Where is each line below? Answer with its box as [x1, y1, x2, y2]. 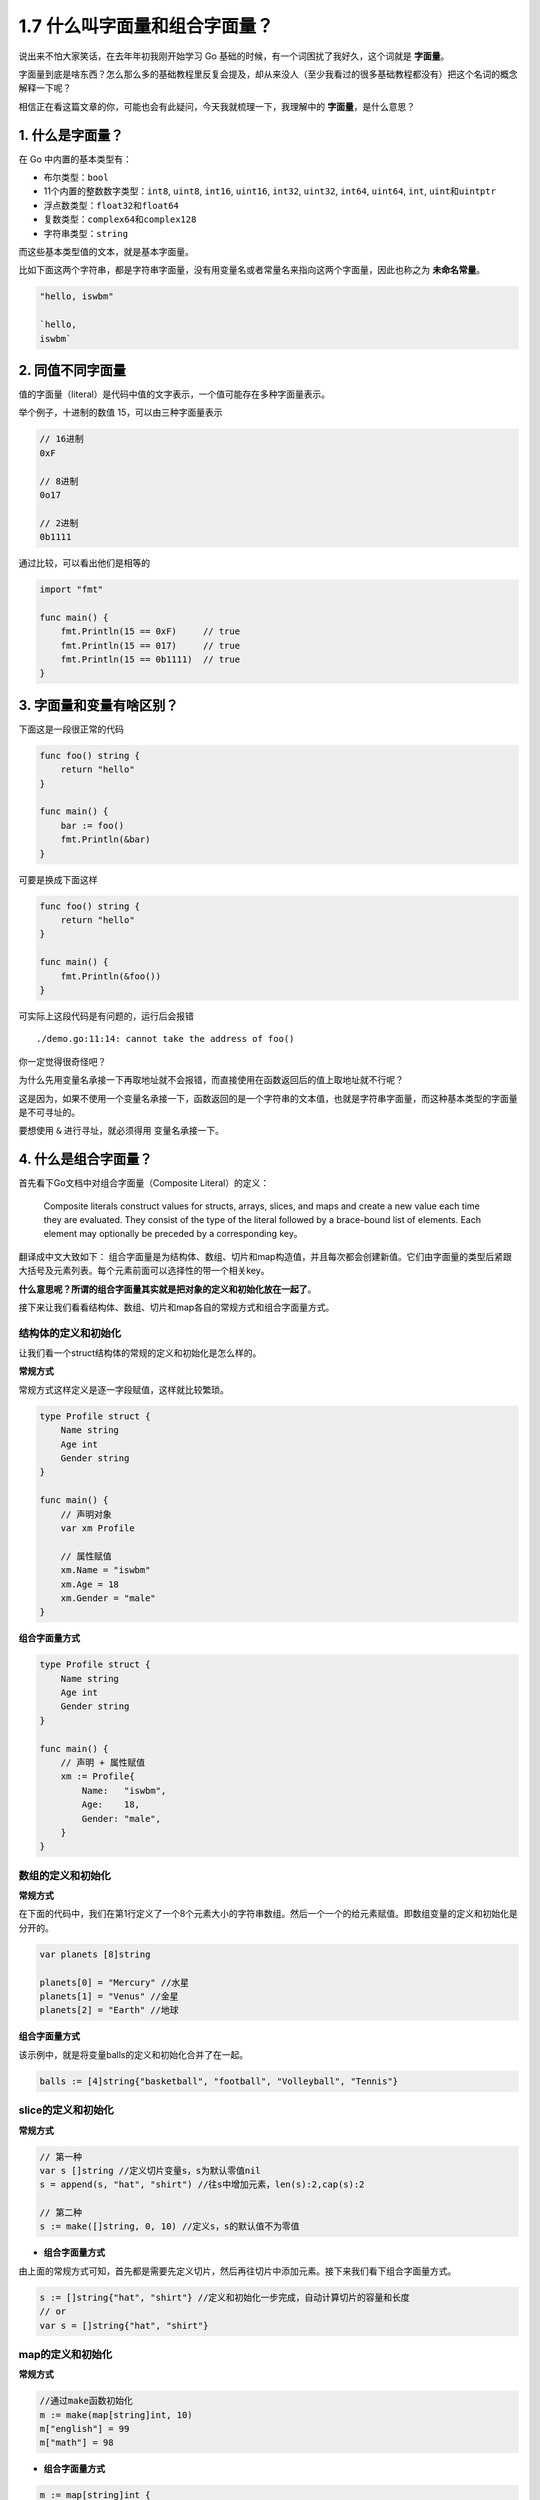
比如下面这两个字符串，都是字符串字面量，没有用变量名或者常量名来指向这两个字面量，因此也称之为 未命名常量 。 [18, 264, 485, 276]
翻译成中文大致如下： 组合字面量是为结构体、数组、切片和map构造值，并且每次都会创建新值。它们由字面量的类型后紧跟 [18, 1250, 512, 1262]
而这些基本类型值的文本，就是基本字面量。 [18, 245, 194, 257]
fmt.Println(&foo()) [60, 970, 162, 982]
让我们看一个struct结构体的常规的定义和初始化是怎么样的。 [18, 1347, 262, 1359]
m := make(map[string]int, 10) [39, 2409, 194, 2420]
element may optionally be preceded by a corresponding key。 [43, 1228, 304, 1240]
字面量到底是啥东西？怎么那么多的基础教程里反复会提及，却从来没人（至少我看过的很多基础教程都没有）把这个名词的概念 [18, 68, 518, 80]
